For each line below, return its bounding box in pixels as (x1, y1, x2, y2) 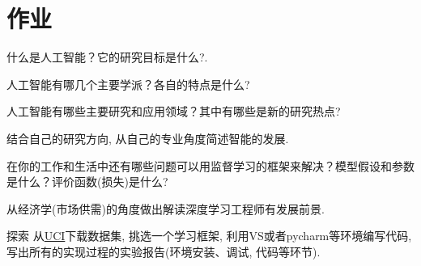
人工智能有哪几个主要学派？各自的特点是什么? (6, 75, 250, 92)
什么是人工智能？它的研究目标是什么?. (6, 49, 208, 65)
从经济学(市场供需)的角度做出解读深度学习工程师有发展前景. (6, 200, 325, 217)
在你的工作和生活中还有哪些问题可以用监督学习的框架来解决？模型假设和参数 (6, 157, 415, 174)
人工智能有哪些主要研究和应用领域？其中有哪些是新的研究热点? (6, 103, 341, 120)
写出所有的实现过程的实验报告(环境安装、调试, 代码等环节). (6, 243, 321, 260)
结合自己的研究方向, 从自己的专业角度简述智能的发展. (6, 129, 289, 146)
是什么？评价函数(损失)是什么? (6, 173, 168, 190)
